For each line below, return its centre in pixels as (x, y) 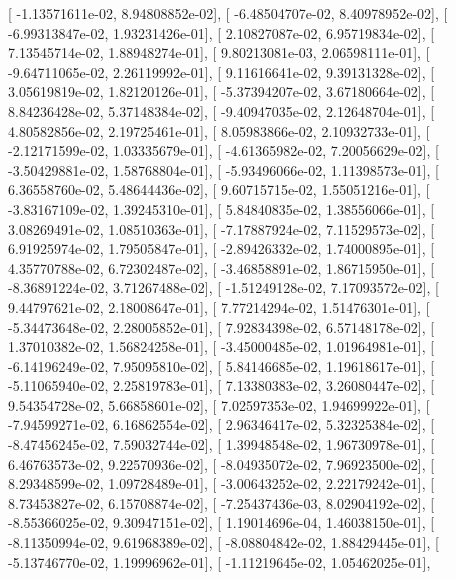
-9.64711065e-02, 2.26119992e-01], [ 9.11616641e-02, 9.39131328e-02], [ (221, 71)
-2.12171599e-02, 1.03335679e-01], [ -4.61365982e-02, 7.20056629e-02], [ (223, 150)
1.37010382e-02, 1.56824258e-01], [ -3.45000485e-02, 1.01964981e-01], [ (221, 346)
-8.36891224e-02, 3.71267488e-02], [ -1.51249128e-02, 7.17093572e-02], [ (223, 287)
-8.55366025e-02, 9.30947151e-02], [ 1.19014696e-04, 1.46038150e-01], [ (221, 522)
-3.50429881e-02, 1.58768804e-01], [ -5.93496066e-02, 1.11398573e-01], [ (223, 169)
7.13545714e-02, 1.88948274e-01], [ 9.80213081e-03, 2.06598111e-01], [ (219, 52)
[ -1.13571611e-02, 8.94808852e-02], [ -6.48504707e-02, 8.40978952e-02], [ (228, 13)
